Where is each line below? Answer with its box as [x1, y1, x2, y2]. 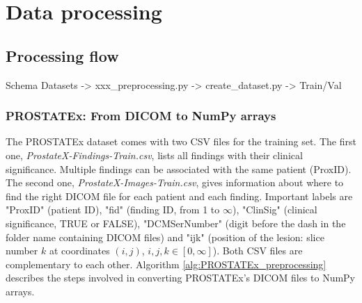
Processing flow [6, 44, 119, 66]
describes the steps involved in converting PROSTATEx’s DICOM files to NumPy [6, 270, 356, 285]
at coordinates [49, 243, 110, 258]
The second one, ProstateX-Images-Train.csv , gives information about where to [6, 175, 344, 190]
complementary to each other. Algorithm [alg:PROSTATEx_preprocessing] [6, 256, 326, 271]
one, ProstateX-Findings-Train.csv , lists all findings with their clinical [6, 147, 303, 162]
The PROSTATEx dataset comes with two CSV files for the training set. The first [6, 134, 356, 149]
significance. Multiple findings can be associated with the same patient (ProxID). [6, 161, 352, 176]
